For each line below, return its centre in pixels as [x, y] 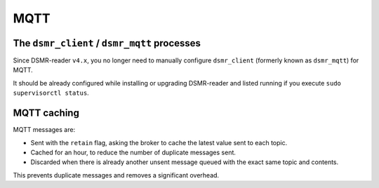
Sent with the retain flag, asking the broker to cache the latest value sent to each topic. [159, 142]
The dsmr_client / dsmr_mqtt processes [107, 43]
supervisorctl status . [51, 93]
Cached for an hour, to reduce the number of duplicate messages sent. [133, 152]
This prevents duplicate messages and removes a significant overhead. [116, 175]
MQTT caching [46, 113]
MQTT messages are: [44, 130]
